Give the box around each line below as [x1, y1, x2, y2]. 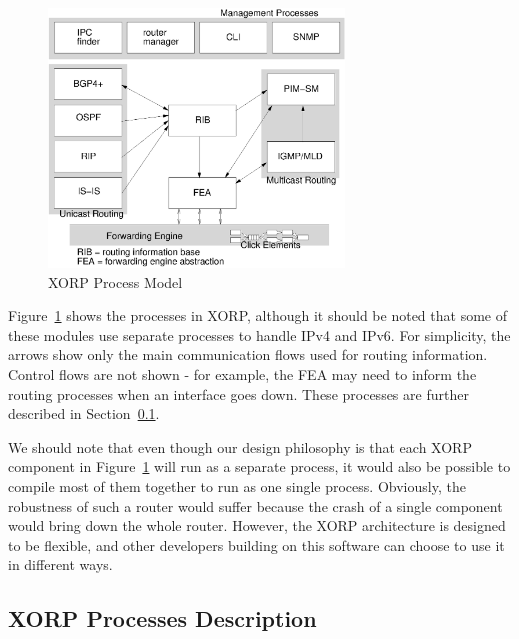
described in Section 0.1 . [8, 403, 160, 424]
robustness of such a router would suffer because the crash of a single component [8, 495, 503, 516]
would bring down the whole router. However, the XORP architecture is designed [8, 515, 506, 536]
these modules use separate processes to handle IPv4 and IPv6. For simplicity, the [8, 324, 511, 345]
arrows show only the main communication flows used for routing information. [8, 344, 488, 365]
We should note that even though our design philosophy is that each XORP [8, 436, 472, 457]
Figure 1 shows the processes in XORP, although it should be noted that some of [8, 305, 507, 326]
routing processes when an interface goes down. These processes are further [8, 383, 469, 404]
